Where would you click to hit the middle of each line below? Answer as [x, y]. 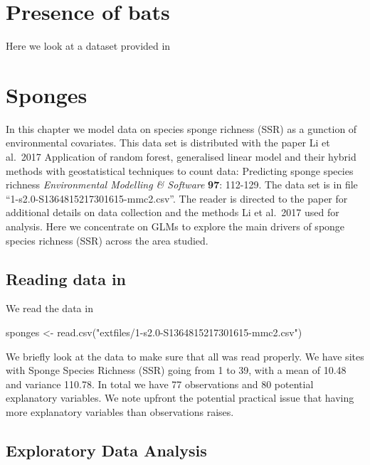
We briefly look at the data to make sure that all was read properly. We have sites [185, 356]
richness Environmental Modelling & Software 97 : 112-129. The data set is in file [182, 185]
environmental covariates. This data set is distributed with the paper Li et [168, 143]
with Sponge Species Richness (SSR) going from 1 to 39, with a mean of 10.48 [176, 370]
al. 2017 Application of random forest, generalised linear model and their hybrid [181, 157]
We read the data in [49, 308]
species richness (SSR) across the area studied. [107, 240]
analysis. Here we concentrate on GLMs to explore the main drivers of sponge [175, 226]
